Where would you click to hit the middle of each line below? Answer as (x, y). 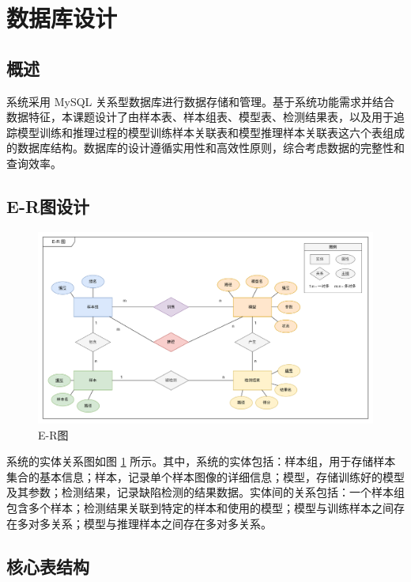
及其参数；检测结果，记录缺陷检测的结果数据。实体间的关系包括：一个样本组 (205, 492)
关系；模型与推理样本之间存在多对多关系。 (161, 523)
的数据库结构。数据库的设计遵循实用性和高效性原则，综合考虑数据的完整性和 (205, 148)
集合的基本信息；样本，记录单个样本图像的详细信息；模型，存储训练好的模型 (205, 476)
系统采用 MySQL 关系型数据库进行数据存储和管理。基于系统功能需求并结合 (200, 101)
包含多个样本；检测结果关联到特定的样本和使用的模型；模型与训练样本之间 (200, 507)
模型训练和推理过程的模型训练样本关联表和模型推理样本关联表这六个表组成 (211, 132)
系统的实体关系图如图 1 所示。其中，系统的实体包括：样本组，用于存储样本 (201, 461)
